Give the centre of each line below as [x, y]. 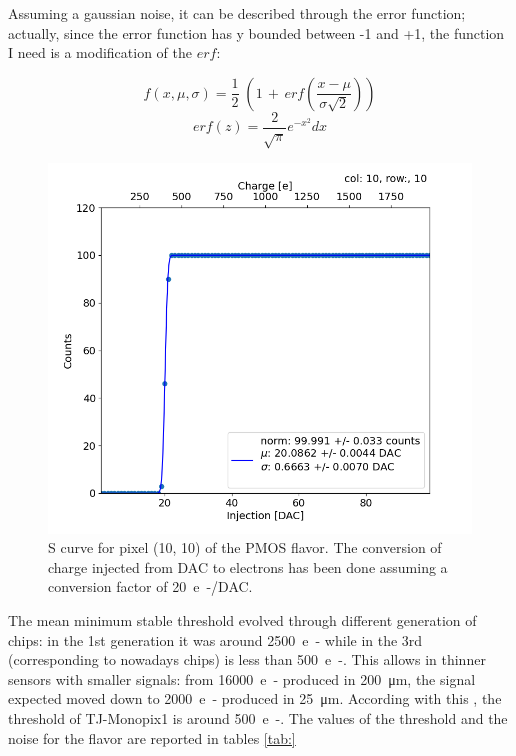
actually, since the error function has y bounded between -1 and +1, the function [256, 32]
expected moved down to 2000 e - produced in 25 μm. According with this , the [255, 698]
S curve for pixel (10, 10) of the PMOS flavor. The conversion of [245, 547]
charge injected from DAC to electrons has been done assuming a [248, 566]
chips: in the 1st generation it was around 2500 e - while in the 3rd [215, 639]
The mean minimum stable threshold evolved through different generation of [242, 619]
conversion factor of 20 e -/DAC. [150, 586]
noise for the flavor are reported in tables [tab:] [152, 737]
